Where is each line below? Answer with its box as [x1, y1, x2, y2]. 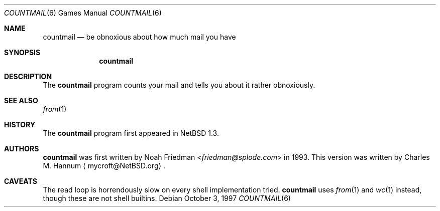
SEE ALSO [4, 96, 38, 105]
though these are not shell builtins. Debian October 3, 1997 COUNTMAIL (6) [43, 194, 291, 202]
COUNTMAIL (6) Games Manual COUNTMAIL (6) [4, 9, 162, 17]
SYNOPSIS [4, 48, 41, 57]
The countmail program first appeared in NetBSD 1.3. [43, 129, 219, 137]
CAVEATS [4, 177, 37, 185]
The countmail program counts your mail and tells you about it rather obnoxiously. [43, 81, 315, 89]
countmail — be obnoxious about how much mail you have [43, 33, 236, 41]
